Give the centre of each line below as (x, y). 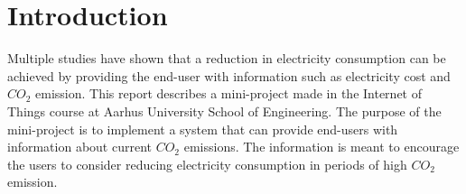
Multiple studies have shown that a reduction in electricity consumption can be (227, 58)
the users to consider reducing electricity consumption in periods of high (207, 164)
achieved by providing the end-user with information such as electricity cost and (229, 75)
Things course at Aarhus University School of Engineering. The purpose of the (224, 111)
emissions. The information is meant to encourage (322, 147)
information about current (79, 147)
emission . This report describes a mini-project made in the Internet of (229, 93)
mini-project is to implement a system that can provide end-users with (203, 129)
